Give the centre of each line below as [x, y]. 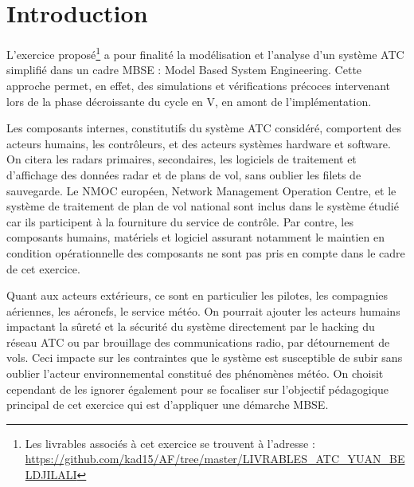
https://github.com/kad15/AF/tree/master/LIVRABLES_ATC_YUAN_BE [215, 459]
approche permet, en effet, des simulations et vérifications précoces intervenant [198, 85]
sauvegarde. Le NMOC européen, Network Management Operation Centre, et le [201, 190]
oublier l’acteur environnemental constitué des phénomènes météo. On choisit [195, 373]
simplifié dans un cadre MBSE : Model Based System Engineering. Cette [184, 70]
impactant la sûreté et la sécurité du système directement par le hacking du [191, 326]
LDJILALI [51, 475]
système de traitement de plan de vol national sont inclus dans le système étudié [203, 206]
